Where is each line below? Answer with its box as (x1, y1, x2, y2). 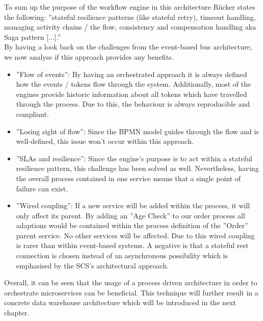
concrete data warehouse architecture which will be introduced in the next (4, 297, 236, 308)
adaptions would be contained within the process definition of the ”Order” (16, 220, 248, 231)
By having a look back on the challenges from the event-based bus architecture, (4, 41, 252, 52)
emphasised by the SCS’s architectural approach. (16, 260, 169, 270)
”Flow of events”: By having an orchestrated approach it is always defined (16, 68, 247, 79)
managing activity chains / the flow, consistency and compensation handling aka (4, 21, 256, 32)
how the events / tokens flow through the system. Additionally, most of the (16, 79, 251, 89)
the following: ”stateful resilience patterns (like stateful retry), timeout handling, (4, 11, 256, 22)
